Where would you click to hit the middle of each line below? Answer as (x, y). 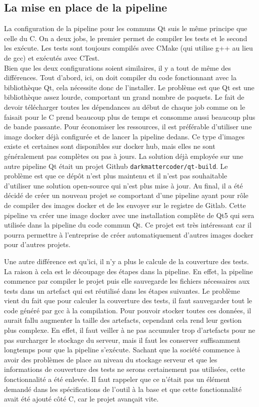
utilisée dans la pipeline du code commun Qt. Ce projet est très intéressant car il (128, 225)
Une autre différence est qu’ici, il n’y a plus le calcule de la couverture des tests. (126, 261)
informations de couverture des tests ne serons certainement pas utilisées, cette (125, 369)
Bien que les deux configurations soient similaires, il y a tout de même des (117, 67)
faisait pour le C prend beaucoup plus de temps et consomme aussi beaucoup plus (130, 117)
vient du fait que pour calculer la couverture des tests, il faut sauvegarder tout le (128, 300)
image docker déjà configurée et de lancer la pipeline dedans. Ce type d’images (124, 136)
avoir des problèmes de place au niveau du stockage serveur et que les (111, 359)
